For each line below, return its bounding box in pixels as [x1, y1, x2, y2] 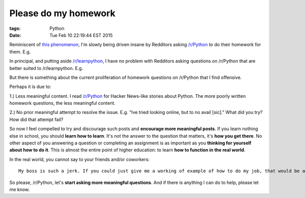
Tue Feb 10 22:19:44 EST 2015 [49, 32, 113, 38]
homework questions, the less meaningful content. [9, 100, 116, 106]
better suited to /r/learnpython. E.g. [9, 65, 83, 71]
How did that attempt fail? [9, 116, 64, 123]
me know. [9, 186, 30, 192]
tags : [9, 25, 21, 31]
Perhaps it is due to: [9, 84, 52, 90]
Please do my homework [9, 8, 116, 19]
